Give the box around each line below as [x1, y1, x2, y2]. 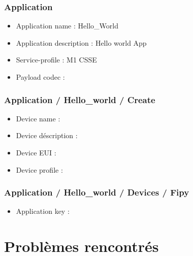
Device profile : [16, 164, 63, 175]
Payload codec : [16, 72, 65, 82]
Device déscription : [16, 130, 78, 141]
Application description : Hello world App [16, 37, 147, 48]
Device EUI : [16, 147, 56, 157]
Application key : [16, 206, 70, 216]
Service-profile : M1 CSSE [16, 54, 97, 65]
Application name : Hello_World [16, 20, 118, 31]
